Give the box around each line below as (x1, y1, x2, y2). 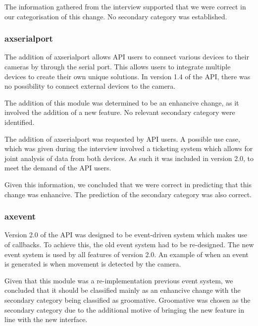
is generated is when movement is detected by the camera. (4, 259, 181, 269)
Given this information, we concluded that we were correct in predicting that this (4, 179, 252, 189)
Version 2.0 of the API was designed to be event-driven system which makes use (4, 229, 247, 240)
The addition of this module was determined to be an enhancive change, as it (4, 97, 239, 108)
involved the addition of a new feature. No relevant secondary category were (4, 107, 235, 117)
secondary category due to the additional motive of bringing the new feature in (4, 304, 245, 315)
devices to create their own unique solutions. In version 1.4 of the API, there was (4, 71, 251, 81)
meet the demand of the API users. (4, 163, 111, 173)
